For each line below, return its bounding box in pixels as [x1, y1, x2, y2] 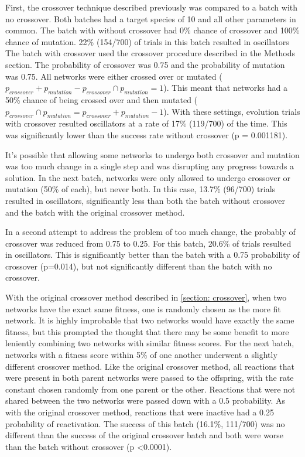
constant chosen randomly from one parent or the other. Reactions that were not [5, 383, 296, 395]
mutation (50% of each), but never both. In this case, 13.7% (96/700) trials [5, 183, 276, 195]
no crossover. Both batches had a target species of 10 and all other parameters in [5, 12, 296, 25]
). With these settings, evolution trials [163, 105, 300, 117]
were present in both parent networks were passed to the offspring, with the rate [5, 371, 294, 384]
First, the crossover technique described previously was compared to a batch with [5, 1, 298, 13]
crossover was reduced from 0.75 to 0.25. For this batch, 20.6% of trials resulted [5, 237, 292, 249]
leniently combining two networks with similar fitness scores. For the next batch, [5, 337, 294, 349]
